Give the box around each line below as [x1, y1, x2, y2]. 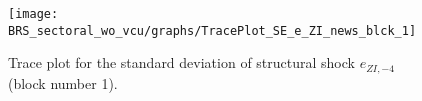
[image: [8, 7, 59, 21]
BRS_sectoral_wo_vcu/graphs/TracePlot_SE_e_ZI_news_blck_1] [8, 23, 417, 38]
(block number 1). [8, 72, 118, 93]
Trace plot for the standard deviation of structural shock [8, 52, 355, 73]
